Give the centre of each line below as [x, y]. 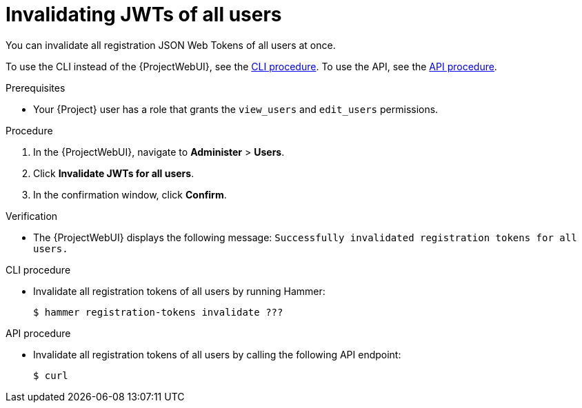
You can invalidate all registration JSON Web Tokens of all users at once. [171, 45]
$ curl [51, 375]
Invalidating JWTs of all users [144, 14]
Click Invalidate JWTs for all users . [114, 173]
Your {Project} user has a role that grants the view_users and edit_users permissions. [236, 109]
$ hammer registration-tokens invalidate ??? [158, 312]
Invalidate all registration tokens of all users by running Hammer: [179, 291]
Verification [32, 216]
